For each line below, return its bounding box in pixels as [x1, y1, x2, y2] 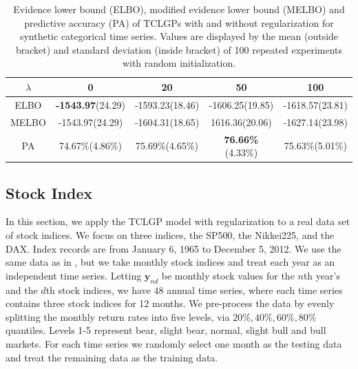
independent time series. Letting [6, 268, 142, 282]
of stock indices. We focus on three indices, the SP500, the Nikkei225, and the [6, 227, 335, 242]
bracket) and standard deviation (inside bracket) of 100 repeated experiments [15, 42, 343, 56]
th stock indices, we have [45, 282, 151, 297]
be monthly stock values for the [161, 268, 295, 282]
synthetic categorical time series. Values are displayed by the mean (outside [19, 29, 339, 43]
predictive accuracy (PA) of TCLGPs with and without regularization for [24, 15, 334, 30]
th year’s [303, 268, 340, 282]
